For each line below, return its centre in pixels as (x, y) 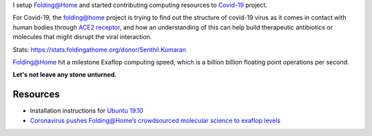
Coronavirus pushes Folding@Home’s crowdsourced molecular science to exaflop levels (155, 120)
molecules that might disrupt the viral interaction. (82, 37)
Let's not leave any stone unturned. (65, 75)
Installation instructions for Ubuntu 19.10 (87, 111)
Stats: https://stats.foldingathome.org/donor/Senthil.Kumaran (99, 49)
